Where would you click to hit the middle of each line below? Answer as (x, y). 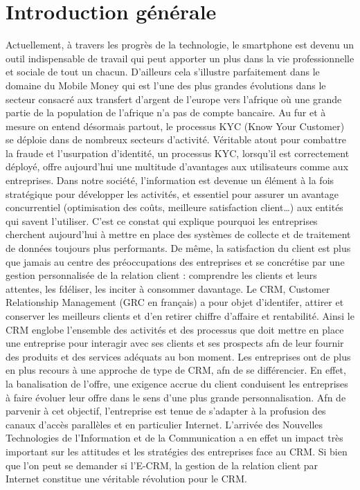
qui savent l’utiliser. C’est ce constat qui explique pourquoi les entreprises (162, 220)
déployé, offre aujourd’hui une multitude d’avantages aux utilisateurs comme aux (177, 166)
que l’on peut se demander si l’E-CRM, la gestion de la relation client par (162, 465)
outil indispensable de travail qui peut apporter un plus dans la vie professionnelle (180, 58)
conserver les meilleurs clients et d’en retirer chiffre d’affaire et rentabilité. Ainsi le (180, 316)
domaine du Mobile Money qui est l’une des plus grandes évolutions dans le (166, 85)
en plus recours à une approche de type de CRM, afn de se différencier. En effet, (176, 370)
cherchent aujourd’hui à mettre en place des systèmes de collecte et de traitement (178, 234)
